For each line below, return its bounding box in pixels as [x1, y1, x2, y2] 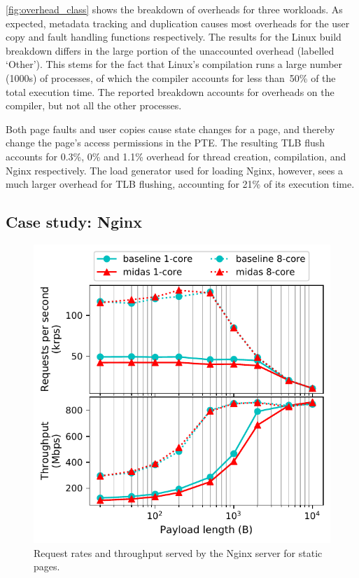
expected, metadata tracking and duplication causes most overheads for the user [6, 15, 350, 30]
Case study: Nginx [6, 211, 142, 233]
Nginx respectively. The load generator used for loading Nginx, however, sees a [6, 163, 343, 177]
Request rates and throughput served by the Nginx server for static [34, 545, 323, 560]
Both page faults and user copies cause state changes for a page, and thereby [6, 121, 335, 136]
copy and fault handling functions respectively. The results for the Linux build [6, 29, 342, 44]
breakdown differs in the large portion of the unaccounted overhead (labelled [6, 43, 335, 57]
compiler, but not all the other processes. [6, 98, 182, 113]
